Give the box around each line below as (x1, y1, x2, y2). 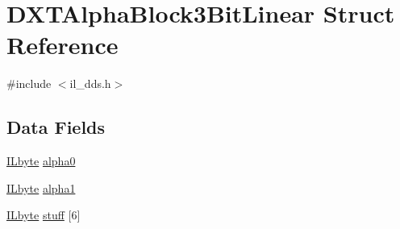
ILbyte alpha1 (6, 179, 76, 196)
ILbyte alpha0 (6, 152, 76, 169)
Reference (6, 28, 119, 61)
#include (6, 75, 52, 92)
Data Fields (6, 114, 106, 139)
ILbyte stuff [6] (6, 206, 81, 223)
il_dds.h (69, 75, 111, 92)
